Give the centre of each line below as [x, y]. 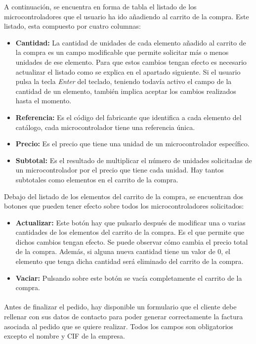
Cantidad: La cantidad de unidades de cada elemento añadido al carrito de [131, 42]
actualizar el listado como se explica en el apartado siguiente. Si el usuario [128, 71]
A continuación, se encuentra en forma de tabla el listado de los [100, 6]
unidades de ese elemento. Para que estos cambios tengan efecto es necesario [131, 62]
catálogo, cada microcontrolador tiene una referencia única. [105, 127]
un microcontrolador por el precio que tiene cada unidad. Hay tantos [120, 170]
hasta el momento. [43, 101]
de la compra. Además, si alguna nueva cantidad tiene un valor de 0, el [123, 251]
